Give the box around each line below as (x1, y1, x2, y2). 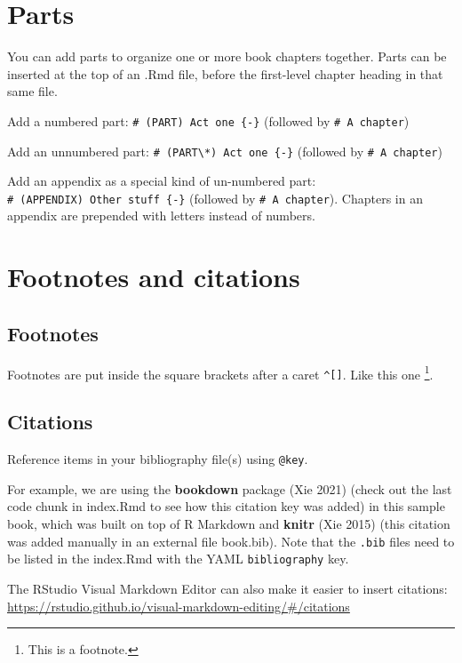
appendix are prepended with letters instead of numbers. (7, 206, 315, 225)
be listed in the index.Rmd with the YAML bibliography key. (7, 549, 349, 568)
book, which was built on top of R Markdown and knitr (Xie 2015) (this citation (7, 515, 450, 532)
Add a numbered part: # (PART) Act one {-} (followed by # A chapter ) (7, 111, 410, 130)
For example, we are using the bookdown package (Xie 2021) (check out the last (7, 479, 452, 498)
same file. (7, 82, 58, 100)
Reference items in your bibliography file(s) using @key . (7, 450, 308, 468)
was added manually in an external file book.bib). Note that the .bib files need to (7, 531, 455, 550)
